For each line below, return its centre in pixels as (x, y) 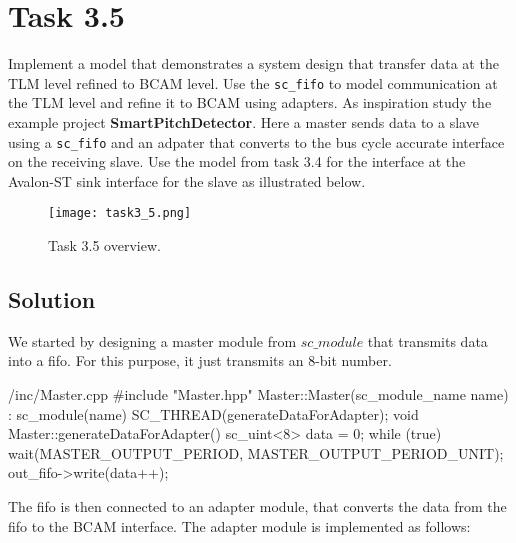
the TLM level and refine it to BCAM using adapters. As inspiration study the (250, 102)
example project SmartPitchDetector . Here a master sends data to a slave (243, 121)
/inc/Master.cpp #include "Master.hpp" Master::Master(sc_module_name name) (258, 394)
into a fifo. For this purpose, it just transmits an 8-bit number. (200, 360)
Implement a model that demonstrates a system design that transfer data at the (253, 63)
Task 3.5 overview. (104, 245)
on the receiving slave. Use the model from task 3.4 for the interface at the (237, 161)
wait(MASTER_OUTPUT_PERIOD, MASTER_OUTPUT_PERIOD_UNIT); (256, 452)
